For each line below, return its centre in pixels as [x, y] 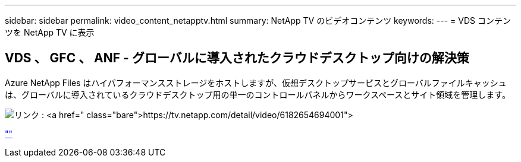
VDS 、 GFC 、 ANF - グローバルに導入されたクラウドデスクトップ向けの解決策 [237, 58]
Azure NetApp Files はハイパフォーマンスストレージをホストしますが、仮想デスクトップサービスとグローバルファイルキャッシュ [256, 82]
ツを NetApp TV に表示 [50, 32]
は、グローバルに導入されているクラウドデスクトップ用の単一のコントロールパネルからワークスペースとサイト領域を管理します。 [258, 94]
